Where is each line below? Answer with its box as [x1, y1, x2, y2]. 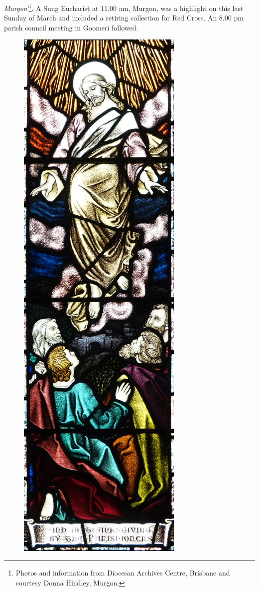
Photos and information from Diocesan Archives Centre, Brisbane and [15, 568, 230, 578]
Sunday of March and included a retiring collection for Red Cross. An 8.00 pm [4, 12, 244, 23]
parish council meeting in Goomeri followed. [4, 22, 138, 32]
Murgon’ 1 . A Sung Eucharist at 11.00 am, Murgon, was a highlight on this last [4, 1, 244, 13]
